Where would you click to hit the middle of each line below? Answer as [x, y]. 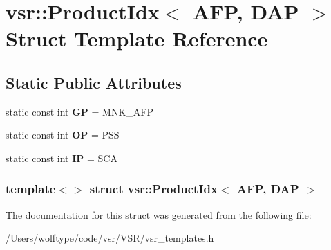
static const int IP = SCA [62, 158]
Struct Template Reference [137, 38]
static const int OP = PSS [63, 135]
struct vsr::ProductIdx [153, 189]
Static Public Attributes [94, 82]
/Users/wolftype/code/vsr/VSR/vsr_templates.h [110, 238]
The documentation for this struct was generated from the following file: [159, 214]
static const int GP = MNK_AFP [79, 111]
